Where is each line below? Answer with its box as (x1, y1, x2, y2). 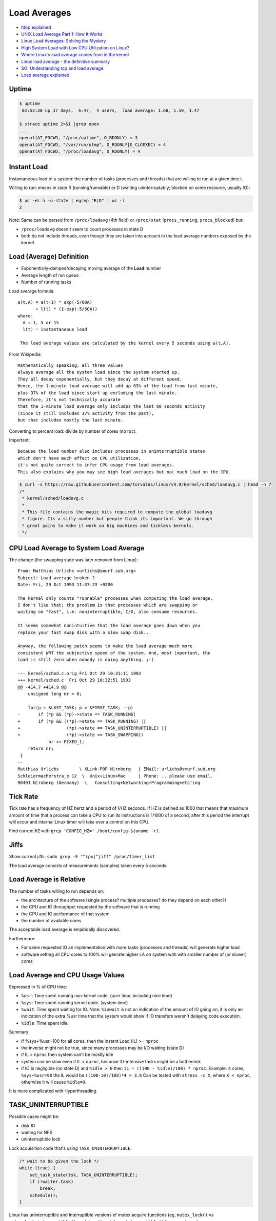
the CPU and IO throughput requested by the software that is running (21, 904, 160, 910)
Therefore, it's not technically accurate (18, 397, 121, 402)
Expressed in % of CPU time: (9, 984, 68, 989)
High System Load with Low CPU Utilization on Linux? (21, 44, 129, 51)
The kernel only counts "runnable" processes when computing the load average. (18, 595, 213, 601)
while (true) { (19, 1165, 56, 1171)
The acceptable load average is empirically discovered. (9, 926, 120, 932)
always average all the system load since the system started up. (18, 369, 180, 375)
